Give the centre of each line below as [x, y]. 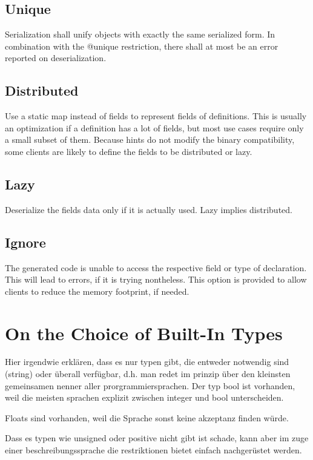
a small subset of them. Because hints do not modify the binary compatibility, [150, 140]
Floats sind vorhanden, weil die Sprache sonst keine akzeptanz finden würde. [147, 417]
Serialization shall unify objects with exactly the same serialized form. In [140, 34]
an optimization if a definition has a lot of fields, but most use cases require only [154, 127]
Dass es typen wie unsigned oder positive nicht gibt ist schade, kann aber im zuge [157, 438]
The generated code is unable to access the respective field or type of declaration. [156, 267]
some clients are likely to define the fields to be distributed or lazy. [129, 151]
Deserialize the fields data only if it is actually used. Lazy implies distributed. [149, 209]
